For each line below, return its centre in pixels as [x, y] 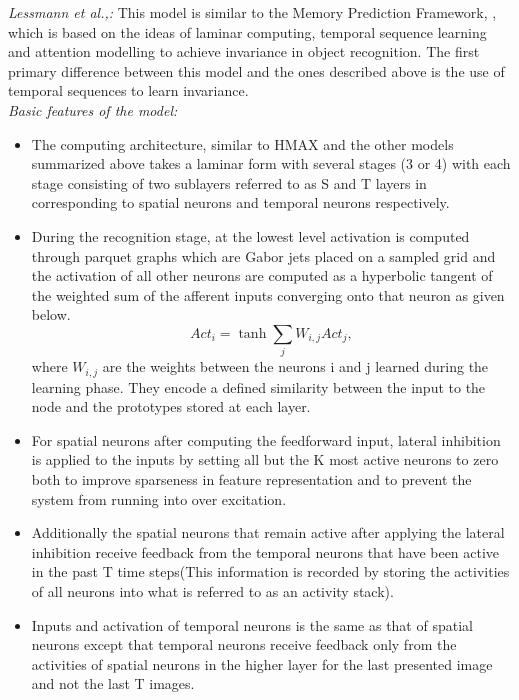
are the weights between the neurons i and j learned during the [295, 366]
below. [51, 314]
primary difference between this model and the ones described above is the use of [256, 70]
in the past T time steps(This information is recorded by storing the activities [270, 571]
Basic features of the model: [93, 109]
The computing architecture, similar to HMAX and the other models [242, 143]
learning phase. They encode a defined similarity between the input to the [258, 386]
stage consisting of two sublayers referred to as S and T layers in [229, 182]
